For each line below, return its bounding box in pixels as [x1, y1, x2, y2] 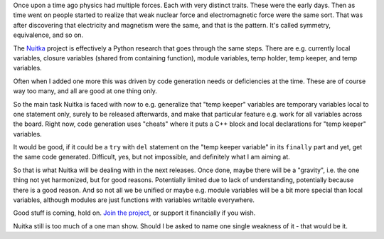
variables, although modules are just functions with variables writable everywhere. [13, 196, 255, 204]
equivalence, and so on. [13, 31, 84, 39]
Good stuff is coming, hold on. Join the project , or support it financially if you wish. [13, 208, 256, 217]
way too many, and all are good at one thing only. [13, 87, 158, 95]
